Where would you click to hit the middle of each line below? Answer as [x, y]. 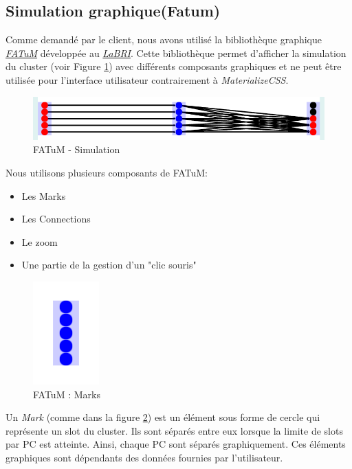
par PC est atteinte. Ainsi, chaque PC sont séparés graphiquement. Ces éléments [176, 444]
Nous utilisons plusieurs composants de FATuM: [107, 172]
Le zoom [40, 241]
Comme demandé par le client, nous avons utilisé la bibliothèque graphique [164, 39]
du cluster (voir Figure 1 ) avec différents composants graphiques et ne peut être [174, 66]
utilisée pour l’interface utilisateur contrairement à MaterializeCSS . [147, 79]
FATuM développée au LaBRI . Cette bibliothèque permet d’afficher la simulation [176, 53]
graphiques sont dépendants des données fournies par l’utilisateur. [144, 457]
